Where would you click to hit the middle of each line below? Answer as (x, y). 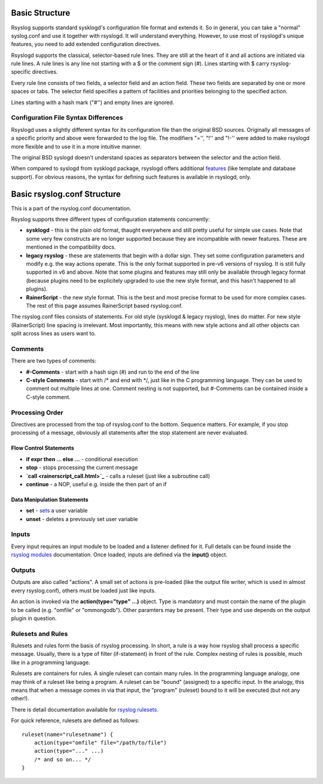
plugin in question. (34, 618)
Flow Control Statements (42, 448)
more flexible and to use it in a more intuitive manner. (76, 146)
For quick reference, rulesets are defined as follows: (75, 721)
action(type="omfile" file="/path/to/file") (100, 742)
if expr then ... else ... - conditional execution (82, 459)
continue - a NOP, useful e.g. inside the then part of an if (96, 484)
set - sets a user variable (57, 511)
